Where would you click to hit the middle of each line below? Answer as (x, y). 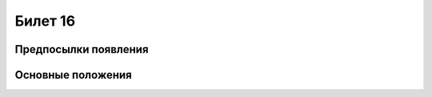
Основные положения (73, 75)
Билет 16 (45, 21)
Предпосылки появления (82, 49)
